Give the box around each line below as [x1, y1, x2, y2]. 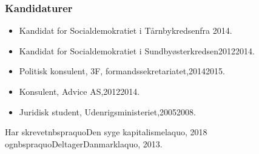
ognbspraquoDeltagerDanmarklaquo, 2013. [5, 137, 163, 150]
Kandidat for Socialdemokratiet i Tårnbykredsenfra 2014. [19, 24, 232, 37]
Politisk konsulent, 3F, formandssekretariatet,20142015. [19, 65, 225, 77]
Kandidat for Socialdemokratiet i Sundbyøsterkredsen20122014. [19, 44, 255, 57]
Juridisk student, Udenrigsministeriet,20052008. [19, 105, 196, 118]
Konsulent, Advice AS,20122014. [19, 85, 140, 97]
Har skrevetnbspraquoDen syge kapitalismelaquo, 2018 [5, 126, 207, 138]
